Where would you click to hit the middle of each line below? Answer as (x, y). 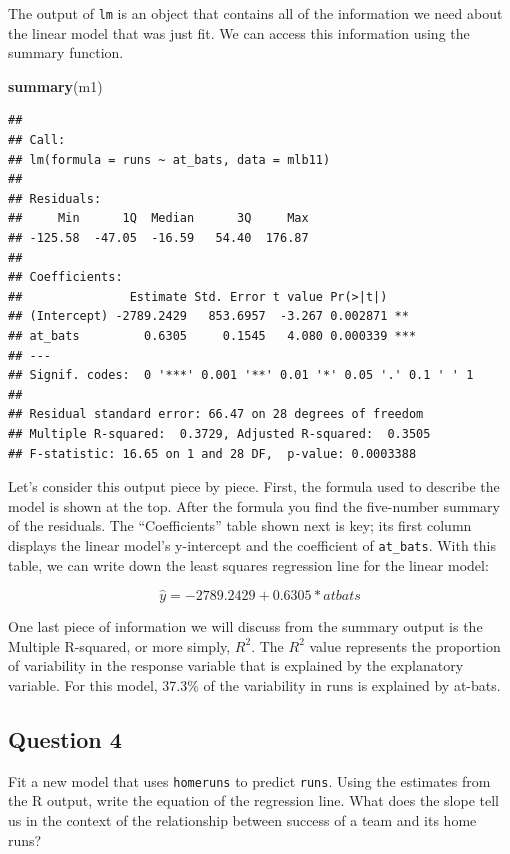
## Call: (37, 140)
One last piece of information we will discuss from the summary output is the (245, 626)
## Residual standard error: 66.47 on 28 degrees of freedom (216, 414)
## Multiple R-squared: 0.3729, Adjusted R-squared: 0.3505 (219, 433)
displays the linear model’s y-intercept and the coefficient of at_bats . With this (252, 544)
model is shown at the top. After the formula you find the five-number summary (254, 505)
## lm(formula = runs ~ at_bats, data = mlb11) (169, 159)
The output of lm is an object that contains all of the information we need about (255, 13)
